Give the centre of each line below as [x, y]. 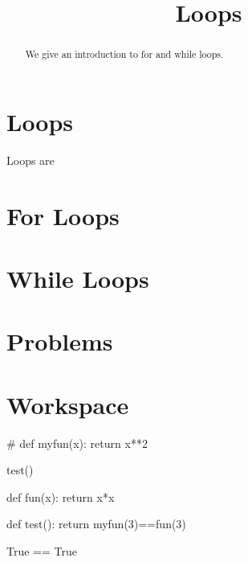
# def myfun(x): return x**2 [77, 443]
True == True [42, 550]
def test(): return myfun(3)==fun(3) [96, 524]
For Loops [63, 215]
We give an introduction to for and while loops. [124, 54]
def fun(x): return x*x [61, 496]
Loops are [30, 160]
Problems [60, 341]
